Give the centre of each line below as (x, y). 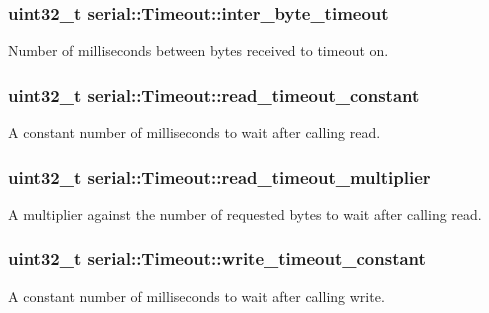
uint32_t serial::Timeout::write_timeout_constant (217, 258)
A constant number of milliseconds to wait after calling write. (196, 295)
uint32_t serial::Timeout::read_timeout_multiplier (219, 176)
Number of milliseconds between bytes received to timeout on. (198, 50)
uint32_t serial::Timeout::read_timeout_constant (214, 94)
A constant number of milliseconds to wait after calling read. (194, 132)
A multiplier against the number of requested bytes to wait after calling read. (245, 213)
